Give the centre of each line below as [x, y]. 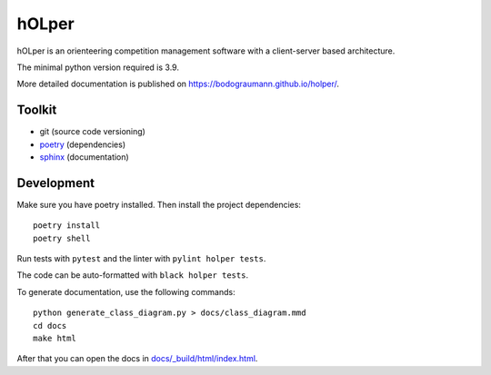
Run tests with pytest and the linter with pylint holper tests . [141, 259]
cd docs [50, 326]
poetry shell [62, 238]
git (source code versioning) [92, 132]
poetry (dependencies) [83, 144]
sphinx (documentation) [84, 157]
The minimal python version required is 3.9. [98, 67]
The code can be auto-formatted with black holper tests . [133, 275]
